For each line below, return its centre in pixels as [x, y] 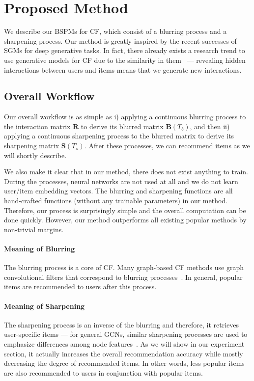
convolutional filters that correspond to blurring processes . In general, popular [123, 277]
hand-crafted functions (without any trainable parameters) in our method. [116, 201]
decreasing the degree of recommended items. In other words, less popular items [124, 363]
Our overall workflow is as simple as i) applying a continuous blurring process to [125, 117]
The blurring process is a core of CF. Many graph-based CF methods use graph [124, 267]
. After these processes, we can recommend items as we [167, 146]
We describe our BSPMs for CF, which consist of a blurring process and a [115, 31]
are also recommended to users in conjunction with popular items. [103, 372]
